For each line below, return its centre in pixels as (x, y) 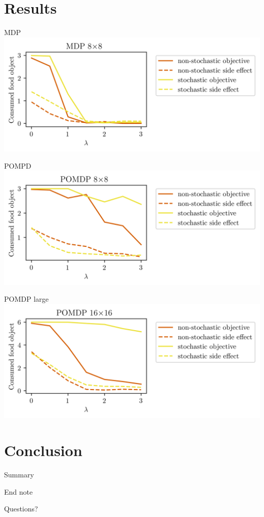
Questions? (21, 509)
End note (19, 491)
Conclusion (43, 450)
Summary (19, 475)
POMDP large (26, 299)
